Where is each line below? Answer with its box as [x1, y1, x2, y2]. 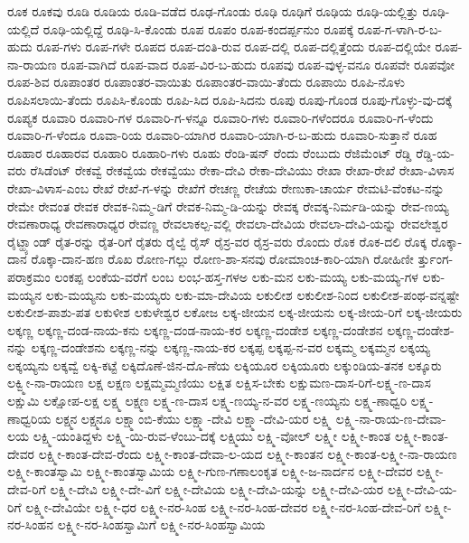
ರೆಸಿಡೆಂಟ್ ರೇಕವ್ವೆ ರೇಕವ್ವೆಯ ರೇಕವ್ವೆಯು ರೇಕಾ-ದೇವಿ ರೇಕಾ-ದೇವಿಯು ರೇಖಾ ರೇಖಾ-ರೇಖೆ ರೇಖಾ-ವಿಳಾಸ [30, 161, 455, 180]
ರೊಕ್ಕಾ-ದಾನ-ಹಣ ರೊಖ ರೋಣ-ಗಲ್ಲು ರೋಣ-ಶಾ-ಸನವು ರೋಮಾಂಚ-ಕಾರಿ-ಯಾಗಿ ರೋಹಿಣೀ [31, 249, 414, 268]
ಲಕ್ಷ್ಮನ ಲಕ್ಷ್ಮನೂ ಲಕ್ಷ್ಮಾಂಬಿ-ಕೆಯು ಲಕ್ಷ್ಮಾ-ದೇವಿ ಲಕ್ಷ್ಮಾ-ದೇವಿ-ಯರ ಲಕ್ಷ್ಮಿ [55, 408, 333, 427]
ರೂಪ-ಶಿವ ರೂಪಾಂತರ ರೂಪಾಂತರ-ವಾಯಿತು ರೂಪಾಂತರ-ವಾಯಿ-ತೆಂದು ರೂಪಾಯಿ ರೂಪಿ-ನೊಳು [7, 72, 405, 91]
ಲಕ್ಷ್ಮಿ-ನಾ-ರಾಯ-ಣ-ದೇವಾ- [335, 408, 446, 427]
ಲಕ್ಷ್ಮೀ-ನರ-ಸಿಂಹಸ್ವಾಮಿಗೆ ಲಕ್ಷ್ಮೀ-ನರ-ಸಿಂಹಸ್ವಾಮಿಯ [57, 515, 266, 534]
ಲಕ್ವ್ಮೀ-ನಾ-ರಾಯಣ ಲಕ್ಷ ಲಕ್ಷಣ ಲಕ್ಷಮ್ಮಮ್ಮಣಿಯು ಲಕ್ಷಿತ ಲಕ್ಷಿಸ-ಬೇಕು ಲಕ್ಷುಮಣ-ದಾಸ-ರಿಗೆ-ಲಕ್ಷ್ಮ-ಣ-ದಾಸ [7, 373, 431, 392]
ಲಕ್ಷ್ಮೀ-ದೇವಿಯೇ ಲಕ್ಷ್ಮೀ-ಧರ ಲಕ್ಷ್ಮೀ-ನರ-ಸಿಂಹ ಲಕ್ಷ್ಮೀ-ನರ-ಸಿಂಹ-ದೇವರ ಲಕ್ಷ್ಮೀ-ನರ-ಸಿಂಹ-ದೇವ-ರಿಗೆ [25, 497, 421, 516]
